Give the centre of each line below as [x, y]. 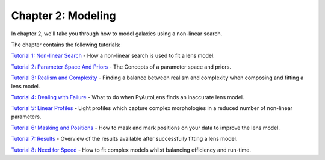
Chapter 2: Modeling [64, 16]
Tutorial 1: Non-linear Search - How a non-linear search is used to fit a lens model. [113, 56]
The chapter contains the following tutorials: [66, 45]
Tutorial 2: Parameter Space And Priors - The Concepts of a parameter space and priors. [121, 67]
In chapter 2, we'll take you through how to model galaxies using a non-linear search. [117, 34]
